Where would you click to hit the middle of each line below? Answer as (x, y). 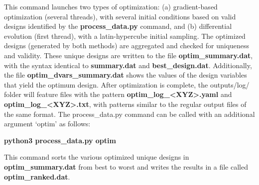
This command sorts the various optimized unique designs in (97, 157)
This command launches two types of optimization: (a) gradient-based (111, 6)
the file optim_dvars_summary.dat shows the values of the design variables (126, 75)
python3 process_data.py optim (60, 140)
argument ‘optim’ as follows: (47, 124)
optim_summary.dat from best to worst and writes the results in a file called (126, 166)
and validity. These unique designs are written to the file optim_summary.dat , (129, 55)
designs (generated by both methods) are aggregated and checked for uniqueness (127, 46)
